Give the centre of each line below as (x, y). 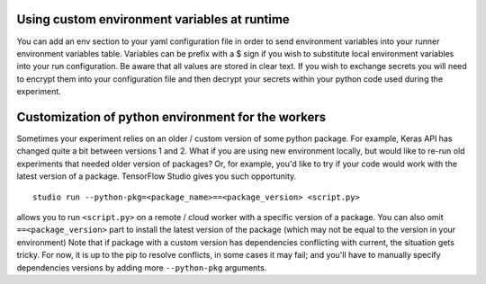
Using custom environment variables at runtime (153, 19)
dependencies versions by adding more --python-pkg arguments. (142, 267)
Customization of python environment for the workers (171, 117)
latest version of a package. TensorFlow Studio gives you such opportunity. (157, 176)
